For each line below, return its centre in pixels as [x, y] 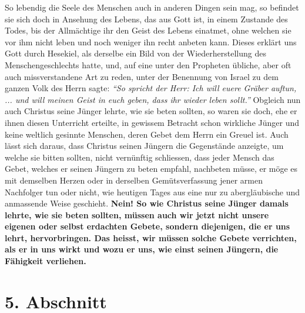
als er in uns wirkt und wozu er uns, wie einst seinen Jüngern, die [142, 249]
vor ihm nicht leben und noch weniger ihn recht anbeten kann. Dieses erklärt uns [151, 41]
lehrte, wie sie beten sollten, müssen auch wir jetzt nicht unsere [137, 214]
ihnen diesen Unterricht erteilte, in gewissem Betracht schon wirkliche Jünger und [152, 122]
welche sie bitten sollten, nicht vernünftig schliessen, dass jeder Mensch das [140, 157]
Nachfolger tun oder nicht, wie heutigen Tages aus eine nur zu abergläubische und [152, 192]
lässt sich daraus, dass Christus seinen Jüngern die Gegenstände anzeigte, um [144, 146]
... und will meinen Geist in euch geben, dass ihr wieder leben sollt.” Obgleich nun [153, 99]
